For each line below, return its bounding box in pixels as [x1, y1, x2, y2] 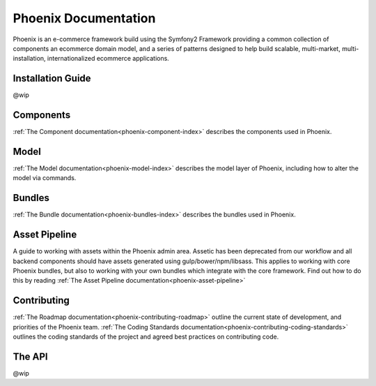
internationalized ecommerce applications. [47, 54, 170, 63]
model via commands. [13, 174, 77, 182]
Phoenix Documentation [13, 10, 156, 26]
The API [13, 350, 48, 362]
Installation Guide [13, 73, 91, 84]
